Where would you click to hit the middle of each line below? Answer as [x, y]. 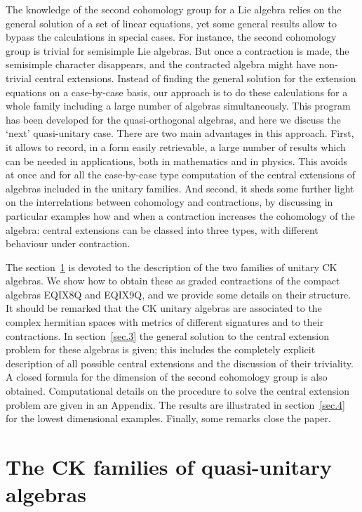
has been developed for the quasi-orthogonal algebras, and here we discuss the [173, 119]
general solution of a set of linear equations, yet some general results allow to [171, 23]
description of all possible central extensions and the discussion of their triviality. [180, 363]
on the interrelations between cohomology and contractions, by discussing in [169, 202]
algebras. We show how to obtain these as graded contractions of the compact [173, 281]
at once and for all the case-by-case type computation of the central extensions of [181, 175]
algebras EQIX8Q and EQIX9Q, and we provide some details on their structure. [179, 294]
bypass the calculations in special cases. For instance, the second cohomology [171, 37]
